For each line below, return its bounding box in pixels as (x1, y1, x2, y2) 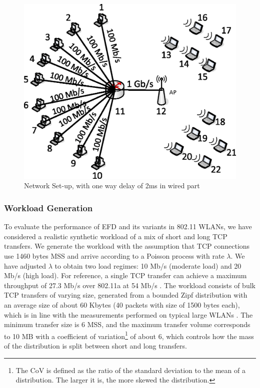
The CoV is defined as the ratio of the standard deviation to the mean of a (15, 365, 245, 375)
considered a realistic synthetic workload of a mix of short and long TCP (4, 231, 227, 241)
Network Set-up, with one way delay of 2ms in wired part (24, 180, 200, 191)
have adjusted (4, 260, 46, 271)
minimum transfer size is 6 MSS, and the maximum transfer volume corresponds (4, 319, 250, 330)
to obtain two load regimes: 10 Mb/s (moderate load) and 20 (54, 260, 241, 271)
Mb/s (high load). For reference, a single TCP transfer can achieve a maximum (4, 270, 247, 281)
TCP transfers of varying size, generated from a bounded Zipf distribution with (4, 290, 247, 300)
